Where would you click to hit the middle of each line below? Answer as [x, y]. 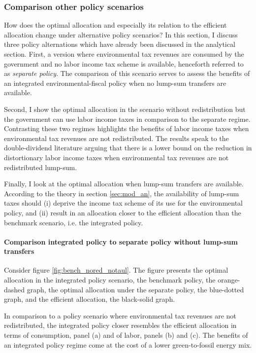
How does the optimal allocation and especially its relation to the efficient [115, 25]
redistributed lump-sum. [41, 167]
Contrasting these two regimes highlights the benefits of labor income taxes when [127, 128]
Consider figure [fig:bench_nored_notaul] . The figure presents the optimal [116, 270]
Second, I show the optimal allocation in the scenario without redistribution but [125, 109]
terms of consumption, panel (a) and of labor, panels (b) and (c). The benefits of [126, 335]
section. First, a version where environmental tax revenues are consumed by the [124, 54]
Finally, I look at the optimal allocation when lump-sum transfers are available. [124, 184]
